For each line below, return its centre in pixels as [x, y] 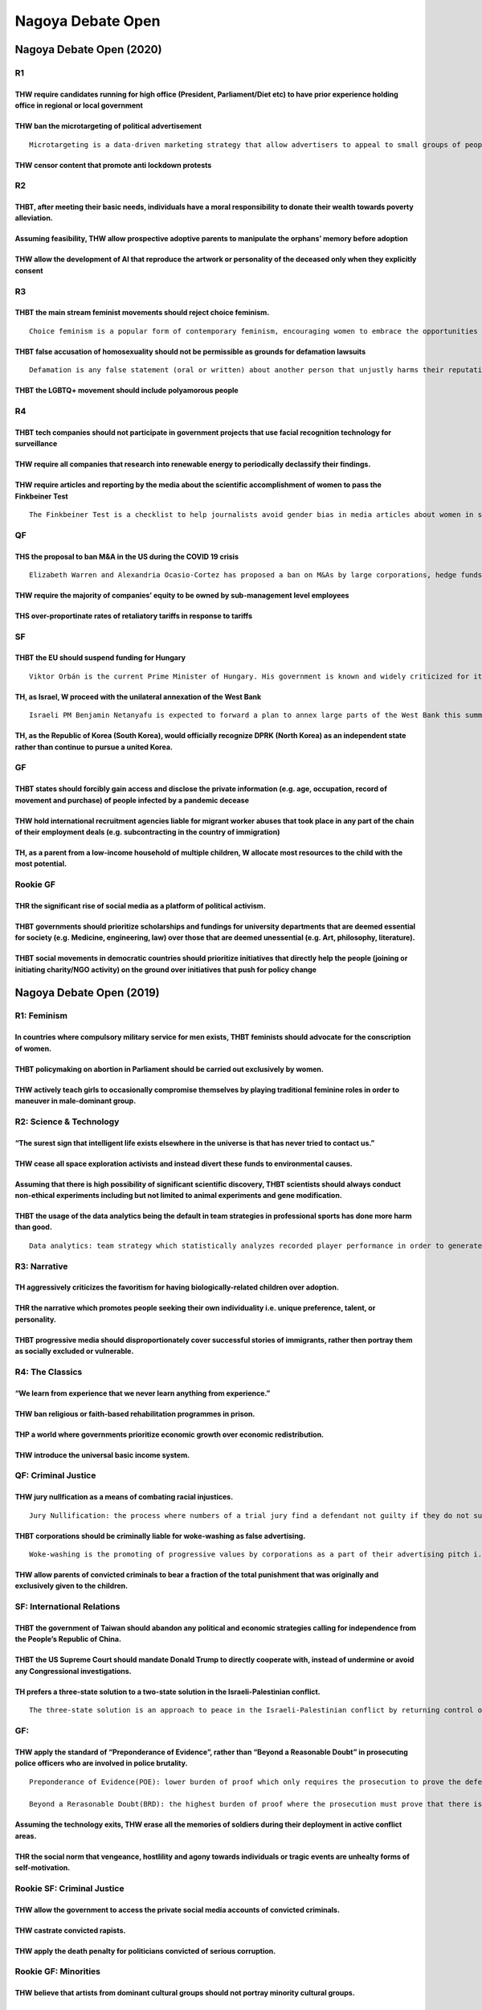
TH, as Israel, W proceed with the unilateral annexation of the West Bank [138, 696]
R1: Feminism [41, 1015]
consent [29, 270]
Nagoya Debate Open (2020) [88, 49]
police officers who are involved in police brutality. [101, 1763]
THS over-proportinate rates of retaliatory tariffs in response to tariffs [134, 616]
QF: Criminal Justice [55, 1475]
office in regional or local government [79, 105]
